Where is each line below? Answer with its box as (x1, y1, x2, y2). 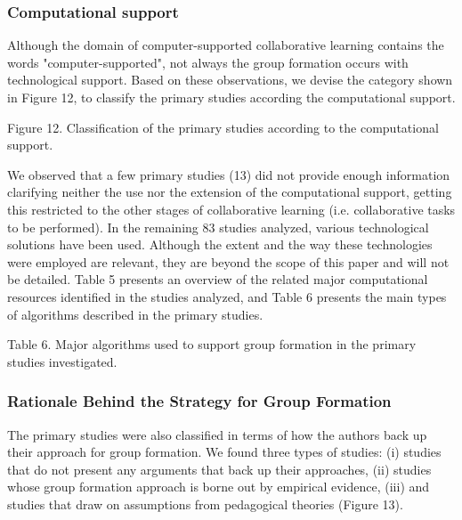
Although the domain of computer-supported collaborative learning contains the (7, 36, 444, 54)
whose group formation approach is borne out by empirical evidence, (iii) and (7, 477, 430, 496)
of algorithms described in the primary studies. (7, 305, 263, 323)
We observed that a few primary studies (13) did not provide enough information (7, 165, 450, 183)
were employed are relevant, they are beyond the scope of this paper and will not (7, 252, 450, 271)
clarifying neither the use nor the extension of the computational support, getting (7, 183, 452, 201)
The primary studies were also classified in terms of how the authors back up (7, 425, 427, 443)
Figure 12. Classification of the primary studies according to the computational (7, 118, 439, 136)
